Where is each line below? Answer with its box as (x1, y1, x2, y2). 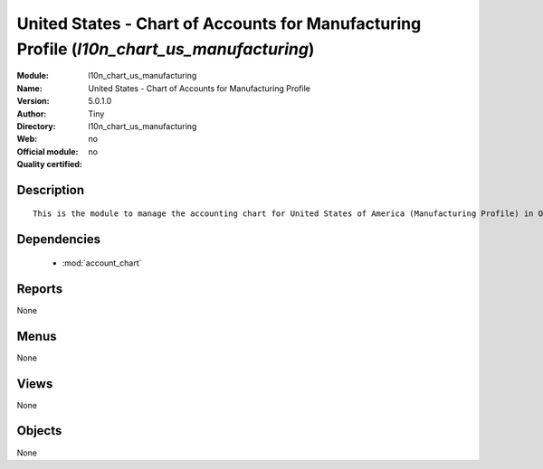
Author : (16, 108, 47, 119)
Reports (16, 281, 63, 296)
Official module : (16, 145, 79, 157)
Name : (16, 82, 43, 94)
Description (16, 182, 85, 198)
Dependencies (16, 231, 101, 248)
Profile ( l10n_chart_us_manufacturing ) (16, 39, 315, 59)
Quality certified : (16, 159, 83, 170)
